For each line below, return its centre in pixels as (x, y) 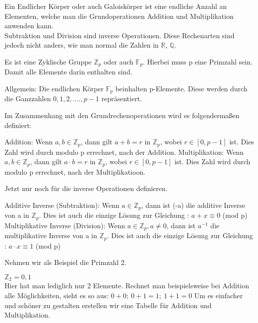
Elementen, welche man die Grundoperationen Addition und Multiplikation (119, 16)
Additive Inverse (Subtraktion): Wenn (62, 205)
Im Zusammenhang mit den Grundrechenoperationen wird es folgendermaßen (122, 115)
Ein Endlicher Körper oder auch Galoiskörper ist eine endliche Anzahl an (116, 6)
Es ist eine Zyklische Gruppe (48, 61)
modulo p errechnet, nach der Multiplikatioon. (75, 171)
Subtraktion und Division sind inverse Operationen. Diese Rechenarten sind (120, 35)
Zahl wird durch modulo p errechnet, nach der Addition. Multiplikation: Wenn (124, 152)
